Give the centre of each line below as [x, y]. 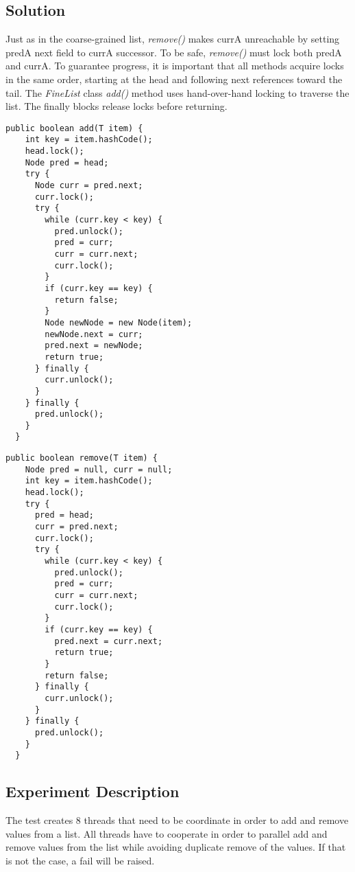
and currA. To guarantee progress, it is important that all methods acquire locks [175, 66]
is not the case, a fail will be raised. [80, 860]
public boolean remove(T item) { [82, 458]
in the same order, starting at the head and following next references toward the [174, 79]
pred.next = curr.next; [109, 641]
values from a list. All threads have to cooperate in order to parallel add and [167, 833]
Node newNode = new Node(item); [119, 322]
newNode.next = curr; [94, 334]
